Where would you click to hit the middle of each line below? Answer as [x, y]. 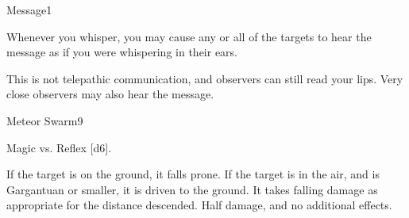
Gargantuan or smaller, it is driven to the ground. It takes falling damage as [192, 189]
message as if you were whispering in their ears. [122, 52]
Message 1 [29, 10]
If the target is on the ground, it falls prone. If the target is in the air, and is [193, 174]
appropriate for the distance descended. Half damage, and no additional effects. [199, 205]
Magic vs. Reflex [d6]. [59, 147]
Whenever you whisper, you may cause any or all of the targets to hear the [189, 36]
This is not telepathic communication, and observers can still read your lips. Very [205, 78]
